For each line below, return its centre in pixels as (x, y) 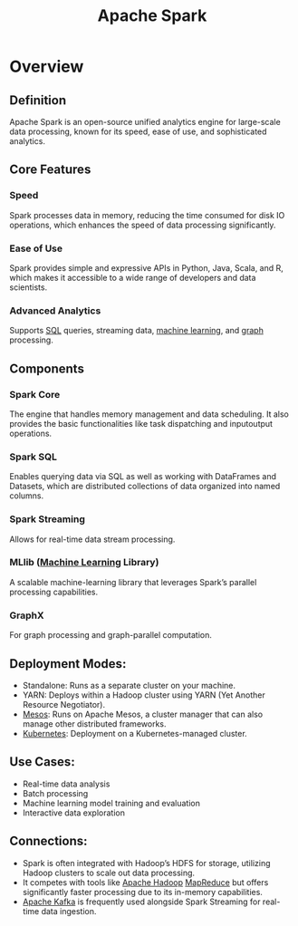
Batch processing (55, 793)
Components (47, 368)
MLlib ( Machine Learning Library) (84, 563)
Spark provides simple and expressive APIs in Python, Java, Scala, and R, (146, 267)
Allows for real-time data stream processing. (92, 539)
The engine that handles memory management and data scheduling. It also (149, 414)
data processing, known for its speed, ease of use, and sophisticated (138, 131)
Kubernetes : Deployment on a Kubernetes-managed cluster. (135, 733)
